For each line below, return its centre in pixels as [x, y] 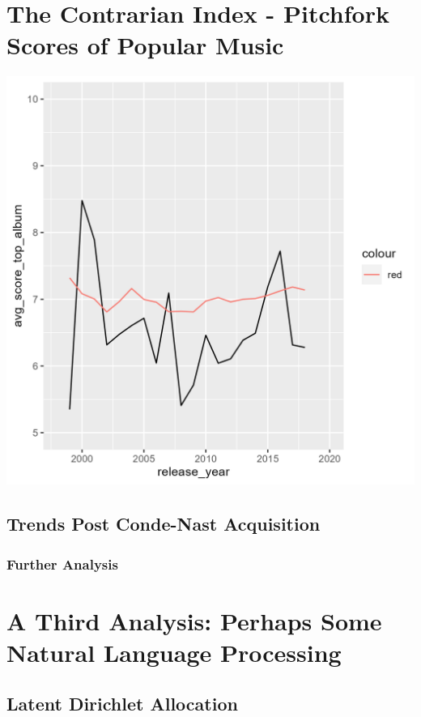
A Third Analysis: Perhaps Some [194, 620]
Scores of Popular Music [145, 45]
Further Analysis [62, 563]
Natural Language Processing [174, 652]
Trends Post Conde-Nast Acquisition [164, 524]
